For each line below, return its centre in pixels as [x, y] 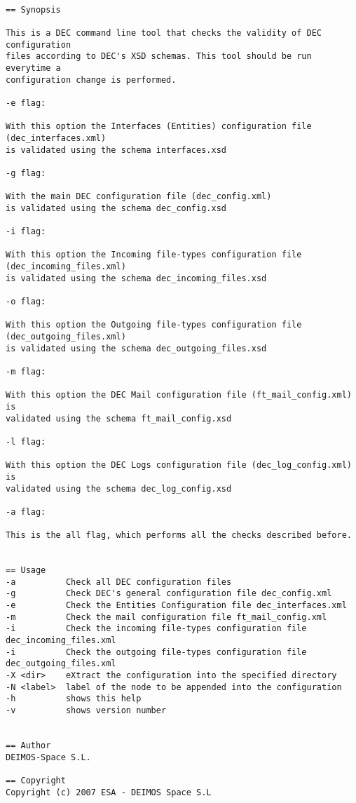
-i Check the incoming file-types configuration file [156, 629]
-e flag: [26, 103]
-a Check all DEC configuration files [119, 582]
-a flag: [26, 512]
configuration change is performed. [91, 80]
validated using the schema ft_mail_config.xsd [119, 418]
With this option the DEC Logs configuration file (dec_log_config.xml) [179, 465]
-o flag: [26, 302]
